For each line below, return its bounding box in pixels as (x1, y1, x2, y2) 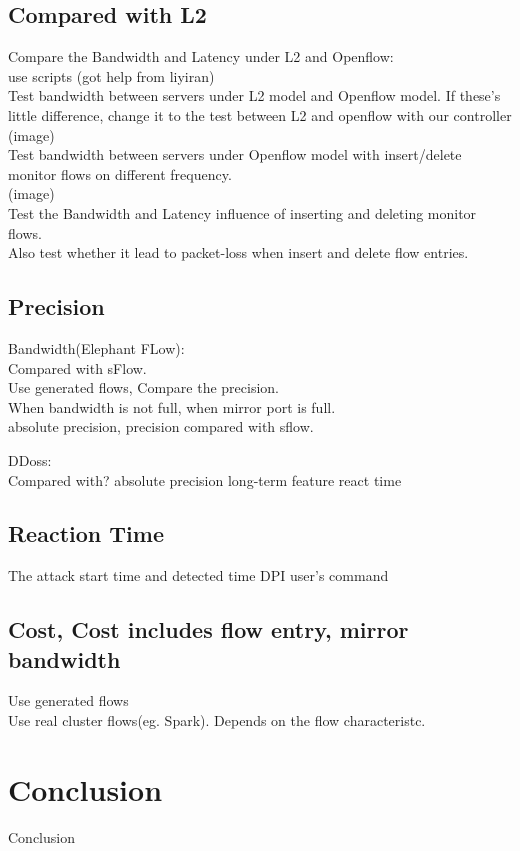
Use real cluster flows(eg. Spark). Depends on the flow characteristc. (8, 710, 426, 731)
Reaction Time (8, 518, 164, 549)
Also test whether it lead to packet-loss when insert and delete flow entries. (8, 242, 469, 263)
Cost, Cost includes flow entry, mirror (8, 614, 409, 645)
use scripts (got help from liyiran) (8, 65, 215, 86)
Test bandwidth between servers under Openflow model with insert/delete (8, 144, 462, 165)
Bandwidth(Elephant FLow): (8, 337, 185, 358)
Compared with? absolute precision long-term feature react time (8, 469, 402, 490)
